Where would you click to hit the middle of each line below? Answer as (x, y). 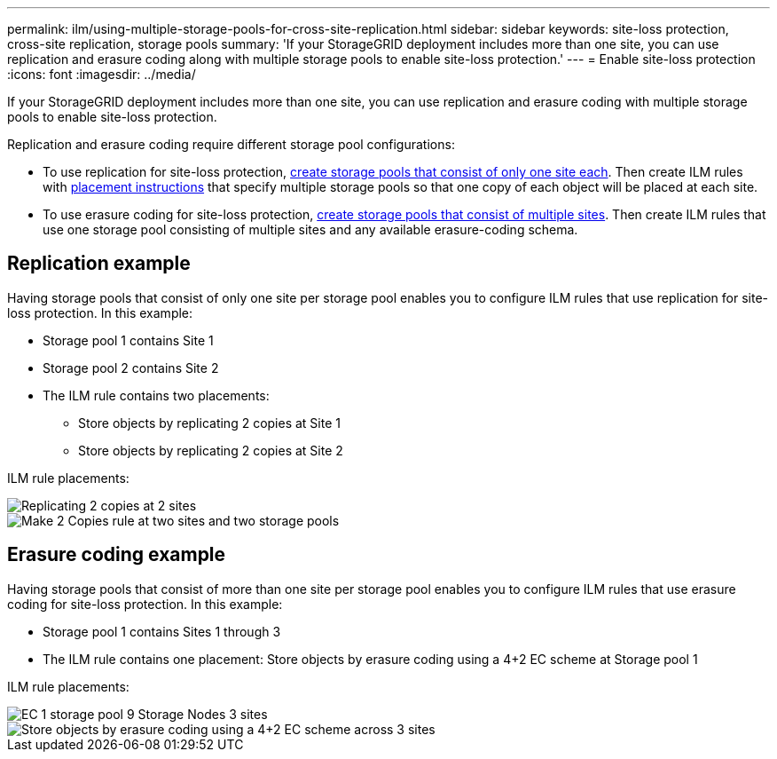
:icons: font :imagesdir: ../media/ (102, 74)
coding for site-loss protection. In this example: (145, 604)
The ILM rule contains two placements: (156, 395)
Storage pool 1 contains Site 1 (128, 340)
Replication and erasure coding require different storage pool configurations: (231, 144)
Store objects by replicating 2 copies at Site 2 (211, 450)
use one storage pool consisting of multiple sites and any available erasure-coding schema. (310, 229)
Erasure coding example (117, 555)
